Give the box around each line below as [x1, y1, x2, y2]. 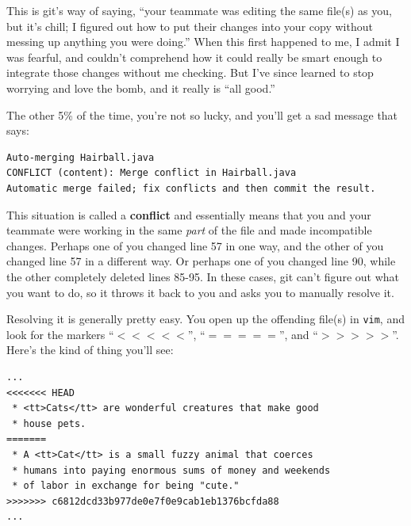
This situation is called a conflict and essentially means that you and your [6, 206, 371, 223]
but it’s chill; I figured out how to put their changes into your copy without [6, 17, 373, 34]
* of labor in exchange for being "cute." [12, 480, 240, 492]
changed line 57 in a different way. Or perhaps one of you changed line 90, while [6, 253, 396, 269]
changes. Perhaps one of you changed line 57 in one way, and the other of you [6, 237, 384, 253]
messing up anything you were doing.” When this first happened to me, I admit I [6, 33, 400, 50]
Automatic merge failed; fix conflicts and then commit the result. [6, 182, 376, 194]
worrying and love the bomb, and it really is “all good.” [6, 79, 275, 96]
